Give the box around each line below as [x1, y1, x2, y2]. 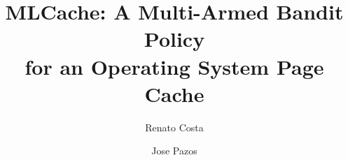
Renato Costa [145, 119, 204, 134]
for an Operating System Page [25, 52, 324, 80]
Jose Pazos [151, 143, 197, 158]
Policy [144, 24, 205, 53]
